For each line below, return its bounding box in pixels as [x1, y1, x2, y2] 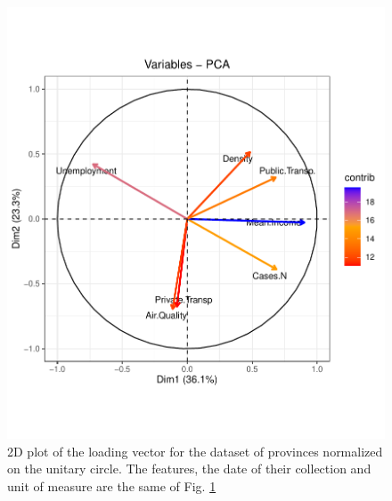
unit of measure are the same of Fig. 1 [7, 476, 216, 495]
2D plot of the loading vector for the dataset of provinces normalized [7, 441, 383, 460]
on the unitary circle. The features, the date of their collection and [7, 459, 372, 478]
